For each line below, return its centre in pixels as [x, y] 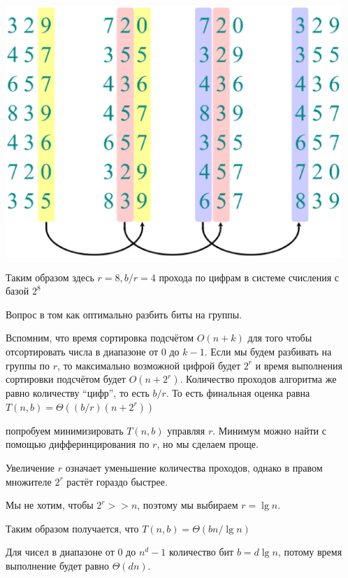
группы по [28, 365]
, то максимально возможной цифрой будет [149, 365]
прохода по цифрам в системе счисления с [249, 277]
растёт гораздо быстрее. [117, 481]
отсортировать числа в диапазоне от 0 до [93, 351]
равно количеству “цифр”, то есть [78, 393]
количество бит [201, 552]
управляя [186, 430]
